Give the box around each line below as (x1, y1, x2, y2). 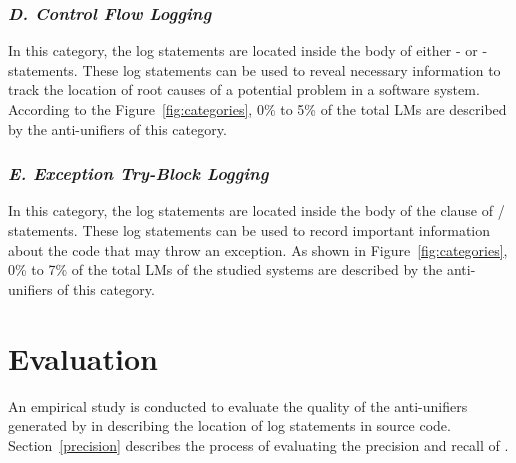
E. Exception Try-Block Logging (8, 161, 269, 186)
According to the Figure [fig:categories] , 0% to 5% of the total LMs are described (8, 99, 507, 119)
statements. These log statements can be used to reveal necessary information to (8, 59, 501, 80)
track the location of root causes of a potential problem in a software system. (8, 79, 480, 100)
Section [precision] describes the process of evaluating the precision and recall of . (8, 434, 509, 455)
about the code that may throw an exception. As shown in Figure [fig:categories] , (8, 239, 508, 260)
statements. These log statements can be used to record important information (8, 220, 491, 240)
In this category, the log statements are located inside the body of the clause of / (8, 200, 505, 221)
